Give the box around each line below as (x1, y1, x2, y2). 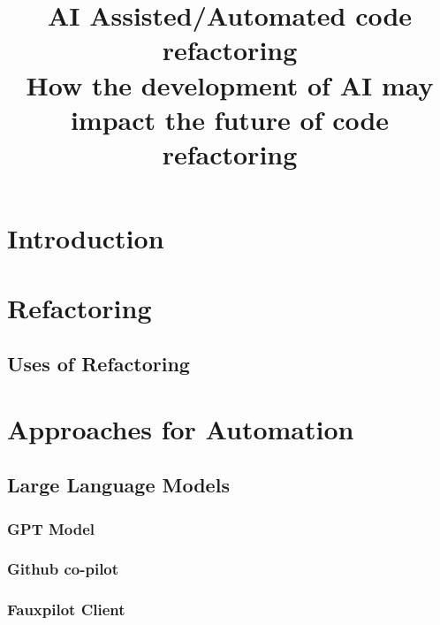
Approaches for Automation (7, 410, 354, 446)
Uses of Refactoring (7, 350, 190, 377)
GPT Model (7, 517, 95, 539)
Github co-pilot (7, 558, 119, 580)
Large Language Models (7, 471, 230, 499)
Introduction (7, 220, 164, 256)
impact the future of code (70, 101, 390, 137)
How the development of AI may (26, 66, 434, 103)
